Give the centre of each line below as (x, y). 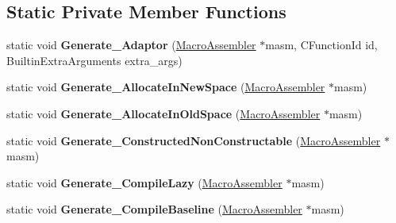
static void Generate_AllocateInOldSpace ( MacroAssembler (163, 113)
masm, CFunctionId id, (321, 45)
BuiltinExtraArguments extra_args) (94, 60)
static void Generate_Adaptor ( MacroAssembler (131, 45)
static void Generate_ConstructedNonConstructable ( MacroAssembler (194, 140)
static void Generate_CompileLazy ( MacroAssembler (144, 182)
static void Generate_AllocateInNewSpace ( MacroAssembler (166, 87)
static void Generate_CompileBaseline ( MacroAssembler (154, 209)
